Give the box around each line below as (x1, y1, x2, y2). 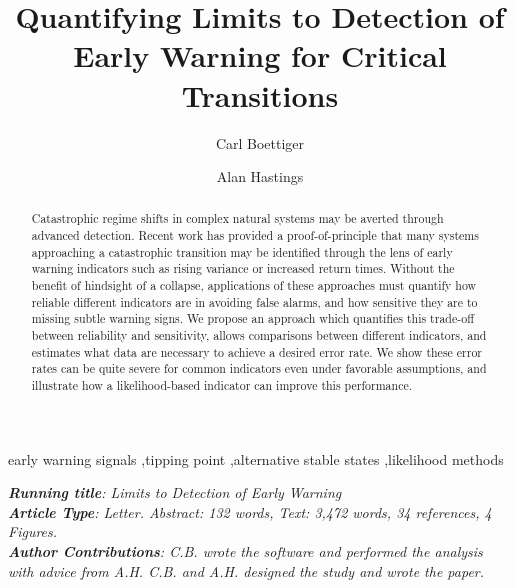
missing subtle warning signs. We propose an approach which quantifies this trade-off (31, 310, 475, 327)
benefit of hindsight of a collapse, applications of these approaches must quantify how (31, 277, 477, 294)
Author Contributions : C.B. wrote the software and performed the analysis (8, 541, 483, 562)
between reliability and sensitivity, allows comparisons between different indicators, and (31, 327, 487, 344)
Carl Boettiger (215, 132, 305, 153)
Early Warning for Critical (73, 35, 447, 76)
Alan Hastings (216, 166, 304, 187)
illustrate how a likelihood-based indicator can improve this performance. (31, 377, 413, 394)
